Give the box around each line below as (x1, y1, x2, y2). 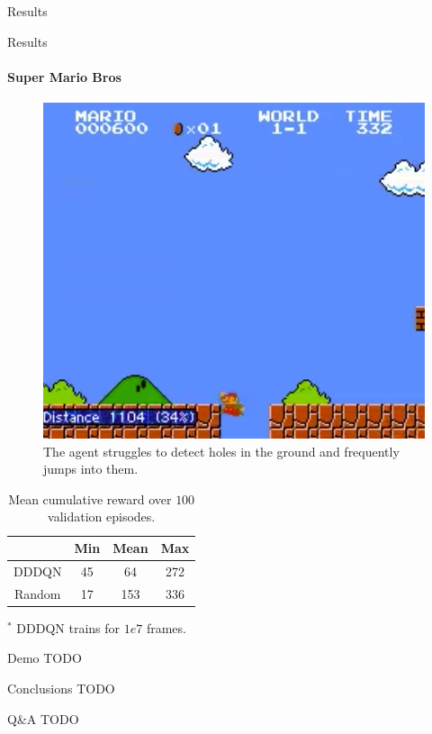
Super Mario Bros (7, 67, 121, 86)
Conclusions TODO (7, 679, 115, 698)
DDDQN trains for (16, 618, 121, 637)
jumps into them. (43, 459, 139, 478)
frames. (146, 618, 186, 637)
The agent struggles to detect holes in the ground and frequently (43, 441, 400, 460)
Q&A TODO (7, 709, 79, 728)
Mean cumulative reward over (8, 489, 172, 508)
